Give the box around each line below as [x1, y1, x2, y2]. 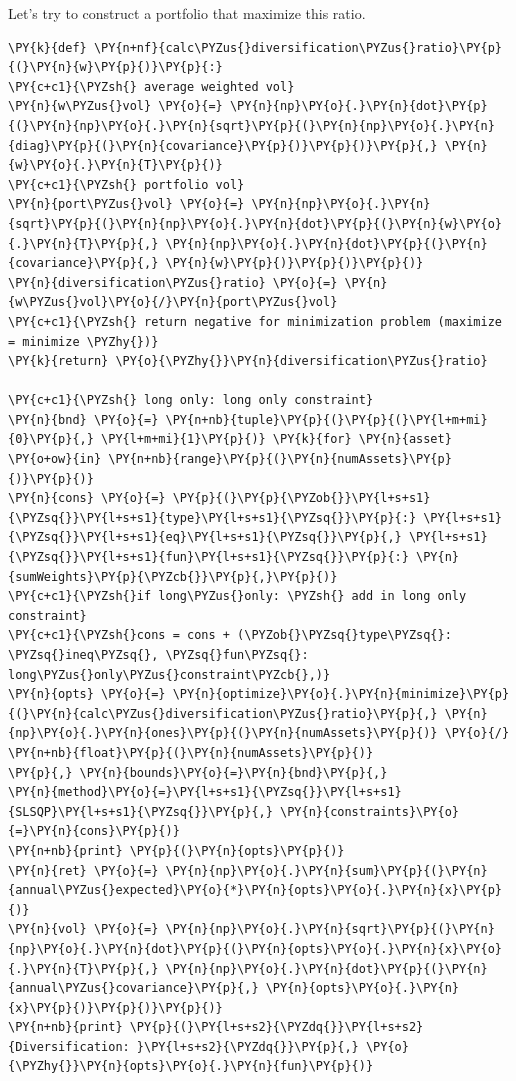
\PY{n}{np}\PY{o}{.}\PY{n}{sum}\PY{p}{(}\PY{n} [165, 863, 488, 878]
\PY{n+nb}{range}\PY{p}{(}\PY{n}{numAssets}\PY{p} [108, 452, 452, 467]
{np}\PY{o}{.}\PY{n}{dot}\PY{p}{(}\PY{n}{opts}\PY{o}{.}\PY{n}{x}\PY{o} [8, 941, 502, 956]
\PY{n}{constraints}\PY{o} [280, 804, 460, 819]
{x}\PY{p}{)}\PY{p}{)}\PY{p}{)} [8, 1000, 223, 1015]
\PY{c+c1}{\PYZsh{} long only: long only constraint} [8, 393, 374, 408]
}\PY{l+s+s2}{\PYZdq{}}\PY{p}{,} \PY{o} [136, 1039, 409, 1054]
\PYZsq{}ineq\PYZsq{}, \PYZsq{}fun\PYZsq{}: [8, 648, 309, 662]
